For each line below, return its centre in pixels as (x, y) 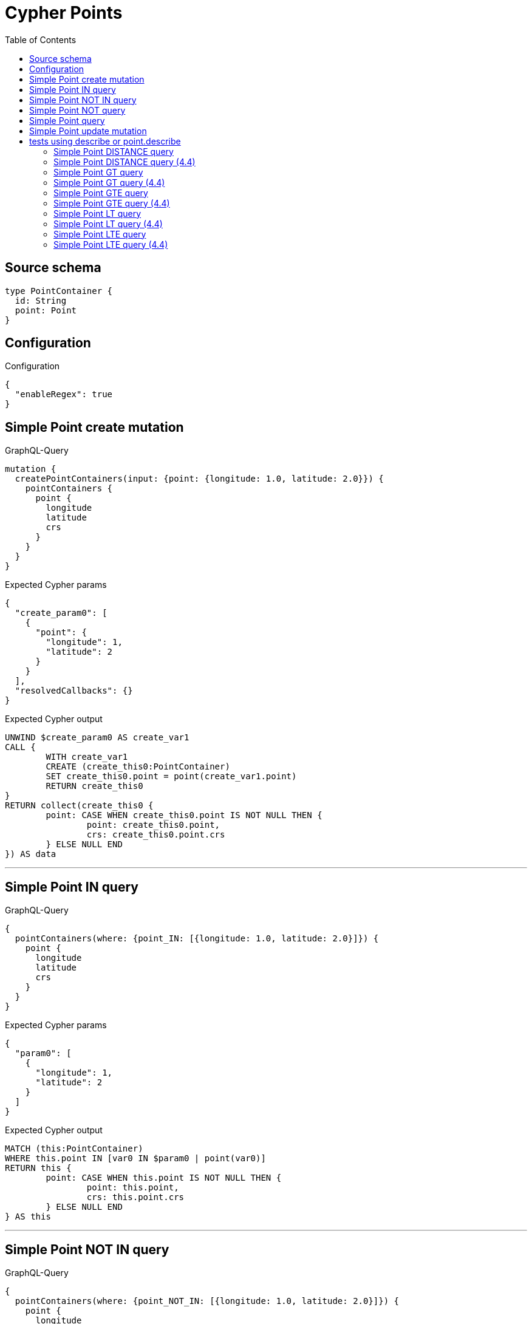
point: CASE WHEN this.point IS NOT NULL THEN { (164, 1178)
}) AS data (31, 854)
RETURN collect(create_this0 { (79, 806)
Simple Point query (67, 120)
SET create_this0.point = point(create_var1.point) (171, 776)
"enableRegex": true (64, 394)
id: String (41, 300)
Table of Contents (41, 39)
